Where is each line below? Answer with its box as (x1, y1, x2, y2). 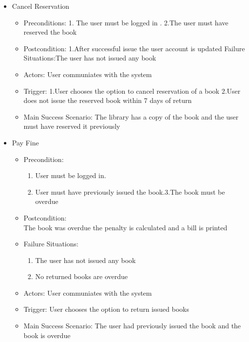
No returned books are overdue (35, 271, 128, 282)
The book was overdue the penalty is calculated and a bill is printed (23, 222, 228, 232)
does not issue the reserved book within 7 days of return (23, 95, 192, 105)
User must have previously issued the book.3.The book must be (35, 186, 225, 197)
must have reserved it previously (23, 121, 120, 131)
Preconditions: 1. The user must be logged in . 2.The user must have (23, 17, 229, 27)
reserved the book (23, 27, 77, 37)
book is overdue (23, 330, 71, 340)
